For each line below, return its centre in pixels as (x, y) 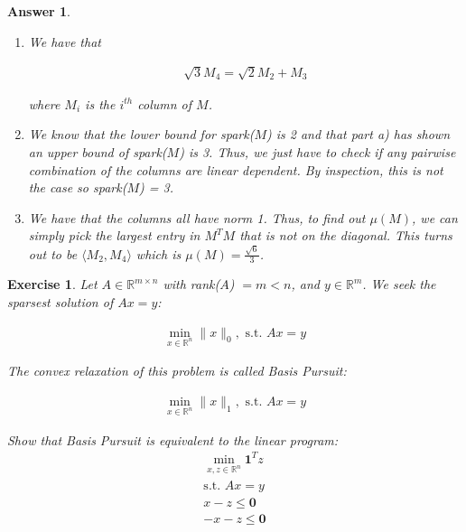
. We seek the (399, 284)
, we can (435, 217)
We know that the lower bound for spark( (141, 134)
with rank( (191, 284)
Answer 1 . (39, 11)
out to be (53, 253)
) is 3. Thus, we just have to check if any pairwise (317, 151)
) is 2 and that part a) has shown (358, 134)
